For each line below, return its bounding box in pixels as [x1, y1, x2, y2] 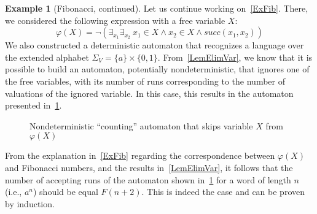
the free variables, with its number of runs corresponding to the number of [5, 74, 285, 87]
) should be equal [33, 185, 98, 198]
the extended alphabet [5, 50, 89, 63]
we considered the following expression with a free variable [5, 13, 225, 26]
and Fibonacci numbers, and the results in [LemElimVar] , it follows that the [5, 161, 293, 174]
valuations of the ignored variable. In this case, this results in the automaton [5, 86, 294, 99]
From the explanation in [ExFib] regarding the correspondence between [5, 149, 275, 162]
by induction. [5, 197, 55, 210]
